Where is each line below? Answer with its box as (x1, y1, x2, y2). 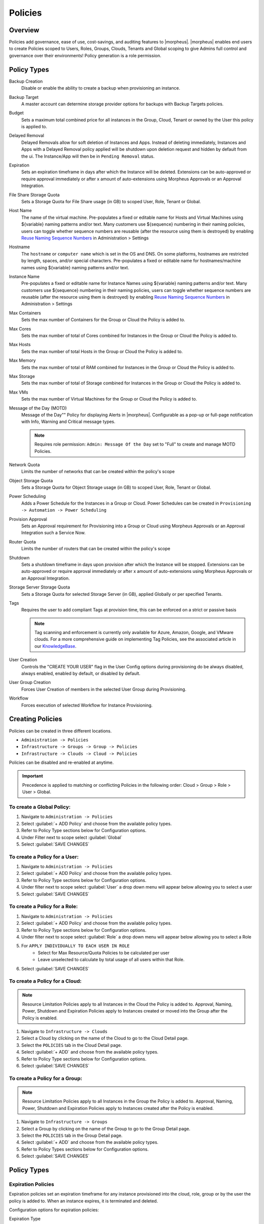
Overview (9, 26, 40, 34)
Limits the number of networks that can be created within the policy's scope (21, 469, 175, 474)
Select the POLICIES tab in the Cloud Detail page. (21, 1042, 122, 1048)
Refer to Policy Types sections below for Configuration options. (21, 1146, 149, 1152)
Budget (9, 110, 24, 116)
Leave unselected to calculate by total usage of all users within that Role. (38, 957, 185, 963)
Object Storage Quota (9, 477, 53, 483)
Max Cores (9, 326, 31, 331)
